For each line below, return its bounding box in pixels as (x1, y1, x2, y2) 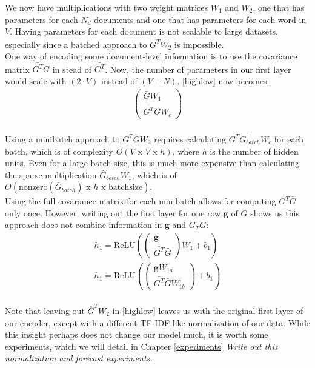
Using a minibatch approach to (5, 132, 120, 145)
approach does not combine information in (5, 218, 162, 231)
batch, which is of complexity (5, 144, 113, 157)
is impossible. (174, 38, 224, 50)
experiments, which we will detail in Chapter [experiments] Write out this (5, 340, 278, 352)
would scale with (5, 75, 67, 87)
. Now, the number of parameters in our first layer (105, 62, 291, 75)
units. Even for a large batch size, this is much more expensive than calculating (5, 156, 300, 169)
